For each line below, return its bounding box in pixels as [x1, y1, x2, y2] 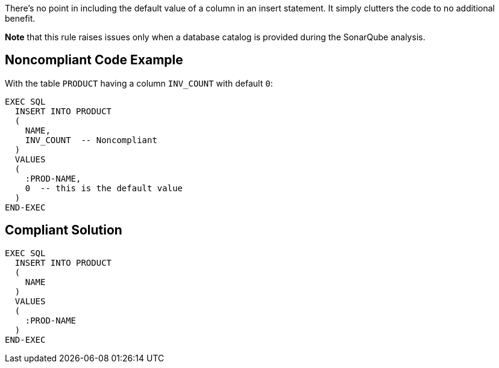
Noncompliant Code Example [5, 52, 183, 68]
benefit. [5, 13, 36, 23]
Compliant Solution [5, 222, 122, 238]
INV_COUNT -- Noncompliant [25, 135, 157, 145]
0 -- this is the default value [25, 183, 183, 193]
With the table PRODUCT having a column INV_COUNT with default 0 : [5, 78, 273, 88]
